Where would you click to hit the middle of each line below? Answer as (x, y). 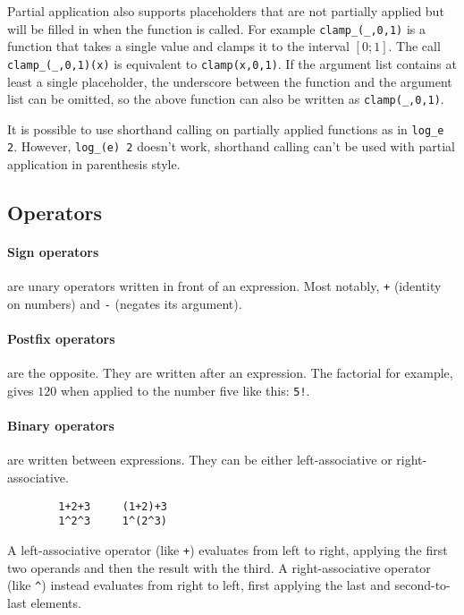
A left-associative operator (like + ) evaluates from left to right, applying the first (228, 549)
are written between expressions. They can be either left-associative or (200, 460)
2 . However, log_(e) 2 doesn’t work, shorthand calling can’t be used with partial (231, 146)
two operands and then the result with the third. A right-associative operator (219, 567)
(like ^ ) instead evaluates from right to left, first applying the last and (199, 585)
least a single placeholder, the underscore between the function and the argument (230, 81)
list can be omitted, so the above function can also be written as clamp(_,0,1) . (226, 99)
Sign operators (53, 252)
